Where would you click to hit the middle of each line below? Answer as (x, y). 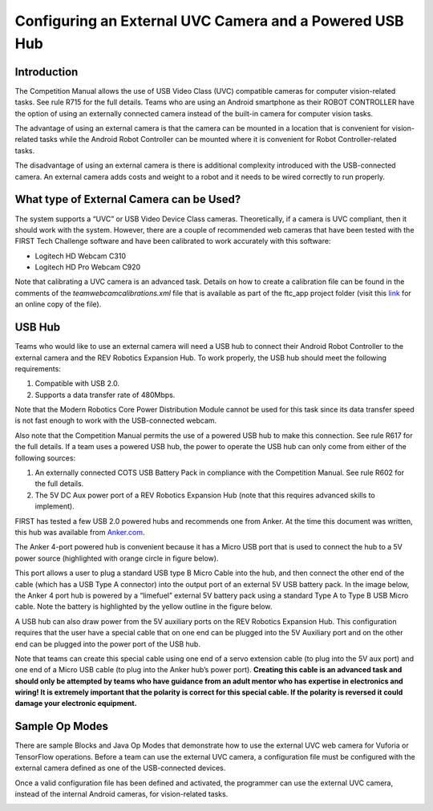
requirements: (38, 368)
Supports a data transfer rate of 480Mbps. (105, 395)
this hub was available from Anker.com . (80, 532)
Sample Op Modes (61, 726)
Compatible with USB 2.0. (77, 383)
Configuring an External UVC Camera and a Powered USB (209, 21)
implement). (55, 506)
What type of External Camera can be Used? (128, 199)
